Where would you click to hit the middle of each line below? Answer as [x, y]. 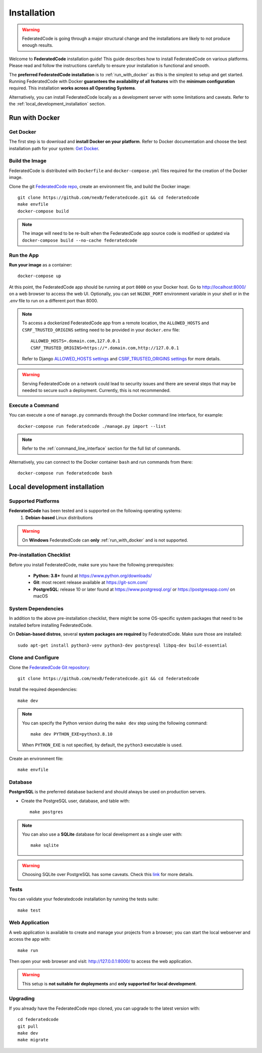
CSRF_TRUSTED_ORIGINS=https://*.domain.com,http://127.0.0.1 [105, 348]
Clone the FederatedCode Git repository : [50, 667]
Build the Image [28, 161]
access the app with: [30, 939]
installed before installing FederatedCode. [51, 625]
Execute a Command [34, 405]
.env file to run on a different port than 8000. [54, 300]
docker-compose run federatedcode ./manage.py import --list [92, 426]
